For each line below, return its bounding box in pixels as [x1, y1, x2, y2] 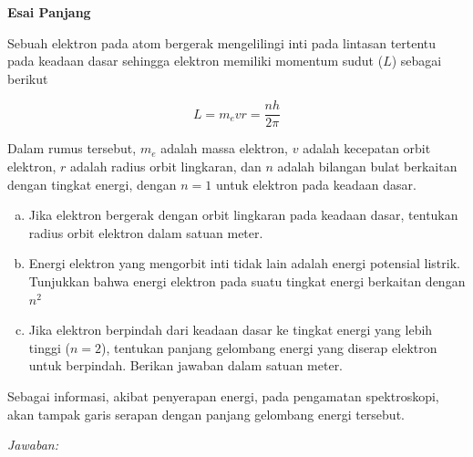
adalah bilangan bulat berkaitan [277, 157, 458, 176]
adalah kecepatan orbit [303, 139, 431, 158]
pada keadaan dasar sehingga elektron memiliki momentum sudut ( [7, 51, 384, 70]
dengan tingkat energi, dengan [7, 174, 177, 193]
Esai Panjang [7, 3, 91, 21]
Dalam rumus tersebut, [7, 139, 137, 158]
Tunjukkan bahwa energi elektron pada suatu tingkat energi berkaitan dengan [28, 272, 466, 290]
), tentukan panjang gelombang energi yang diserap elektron [100, 338, 437, 357]
